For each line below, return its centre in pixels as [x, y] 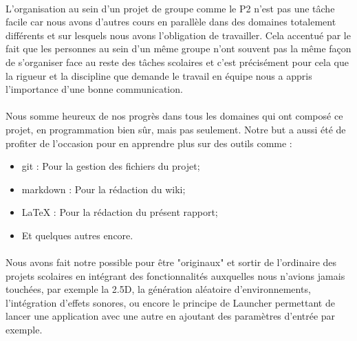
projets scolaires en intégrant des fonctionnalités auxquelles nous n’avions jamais [175, 275]
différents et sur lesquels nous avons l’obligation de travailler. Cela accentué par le [178, 35]
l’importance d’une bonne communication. [94, 89]
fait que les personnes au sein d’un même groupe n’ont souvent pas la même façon [178, 48]
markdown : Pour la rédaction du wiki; [104, 189]
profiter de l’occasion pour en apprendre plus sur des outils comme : [149, 143]
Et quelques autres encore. [77, 235]
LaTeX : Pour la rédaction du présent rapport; [120, 212]
